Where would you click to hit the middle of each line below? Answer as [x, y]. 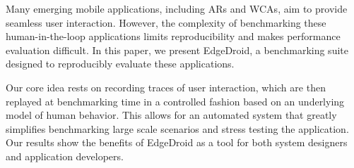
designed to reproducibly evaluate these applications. [120, 64]
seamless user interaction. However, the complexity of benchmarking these [166, 22]
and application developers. [65, 156]
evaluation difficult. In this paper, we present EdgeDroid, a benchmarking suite [177, 50]
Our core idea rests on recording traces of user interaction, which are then [166, 87]
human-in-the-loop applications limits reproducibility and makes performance [173, 36]
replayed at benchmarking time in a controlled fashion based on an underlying [175, 101]
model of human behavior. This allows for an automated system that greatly [171, 115]
